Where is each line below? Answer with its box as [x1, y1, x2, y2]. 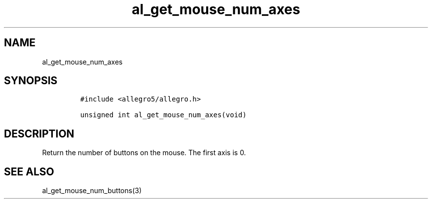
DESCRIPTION [4, 127, 74, 140]
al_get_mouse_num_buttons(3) [42, 186, 142, 195]
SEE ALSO [4, 165, 54, 178]
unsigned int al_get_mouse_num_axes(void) [80, 111, 247, 119]
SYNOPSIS [4, 74, 58, 87]
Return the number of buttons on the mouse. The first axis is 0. [42, 148, 246, 157]
